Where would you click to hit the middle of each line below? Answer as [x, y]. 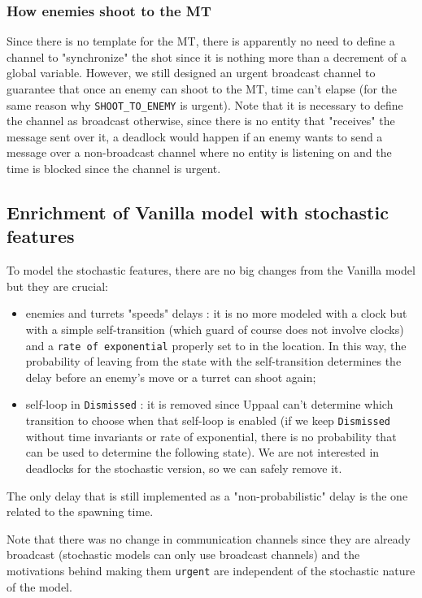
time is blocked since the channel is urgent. [114, 169]
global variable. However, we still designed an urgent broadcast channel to [191, 73]
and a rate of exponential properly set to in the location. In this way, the [216, 345]
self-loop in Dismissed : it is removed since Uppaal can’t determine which [209, 404]
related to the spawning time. [80, 511]
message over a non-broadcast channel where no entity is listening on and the [199, 152]
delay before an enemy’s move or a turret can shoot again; [171, 377]
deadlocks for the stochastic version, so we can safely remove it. [184, 468]
